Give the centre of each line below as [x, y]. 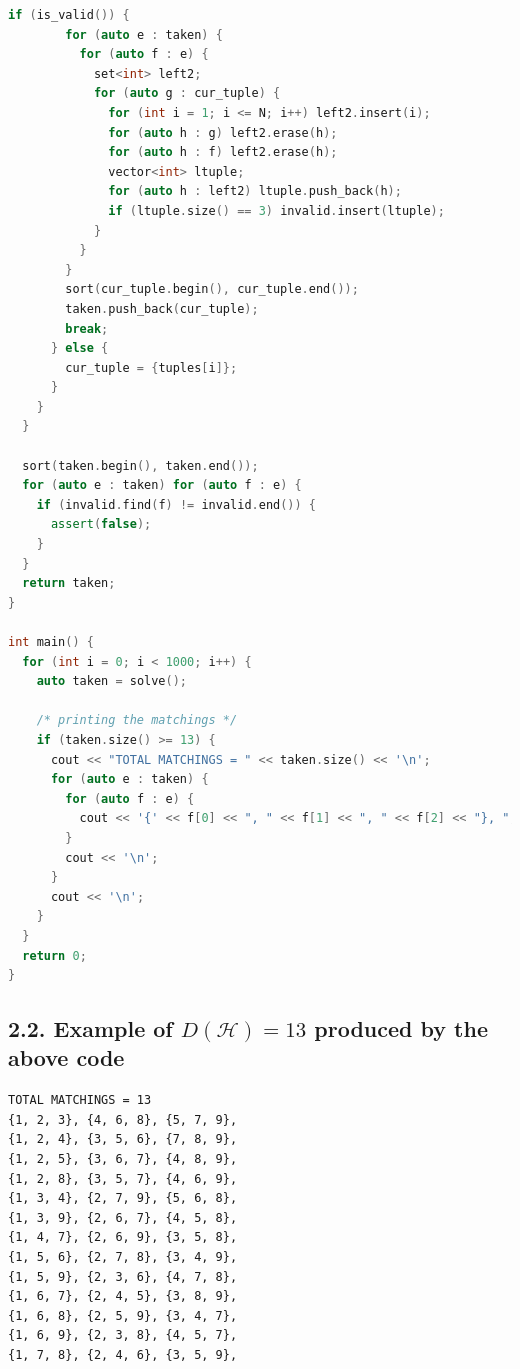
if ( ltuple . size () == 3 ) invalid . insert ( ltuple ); [276, 210]
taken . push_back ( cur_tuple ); [162, 308]
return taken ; [69, 583]
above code [66, 1057]
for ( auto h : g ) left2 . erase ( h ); [223, 132]
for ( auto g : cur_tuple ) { [187, 93]
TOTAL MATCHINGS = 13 [80, 1100]
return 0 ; [54, 955]
